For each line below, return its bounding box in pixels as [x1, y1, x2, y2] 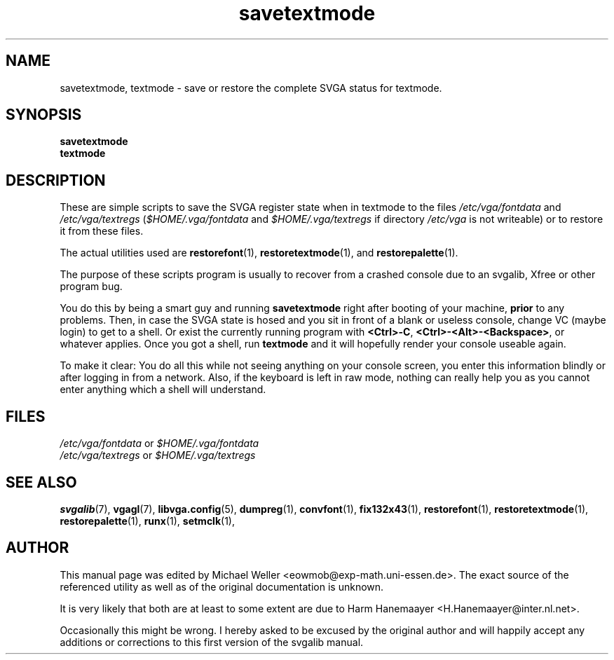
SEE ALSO [6, 473, 77, 491]
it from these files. [60, 225, 144, 238]
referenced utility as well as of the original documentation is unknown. [60, 580, 384, 593]
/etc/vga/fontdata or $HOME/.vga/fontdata [60, 437, 259, 450]
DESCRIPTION [6, 171, 106, 189]
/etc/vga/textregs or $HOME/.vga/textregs [60, 449, 256, 462]
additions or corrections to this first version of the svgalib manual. [60, 635, 364, 648]
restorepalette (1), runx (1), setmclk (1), [60, 514, 235, 527]
